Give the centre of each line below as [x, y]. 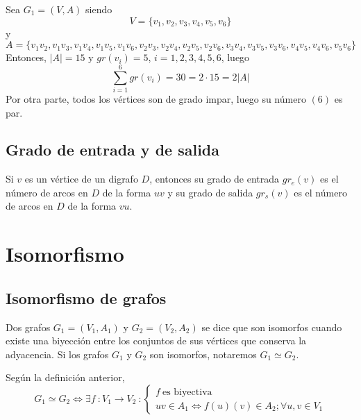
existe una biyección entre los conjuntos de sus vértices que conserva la [156, 341]
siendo [99, 9]
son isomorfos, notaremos [203, 354]
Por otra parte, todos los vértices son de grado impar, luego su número [156, 98]
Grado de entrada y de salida [112, 150]
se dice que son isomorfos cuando [272, 327]
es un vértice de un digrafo [81, 179]
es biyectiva [187, 392]
